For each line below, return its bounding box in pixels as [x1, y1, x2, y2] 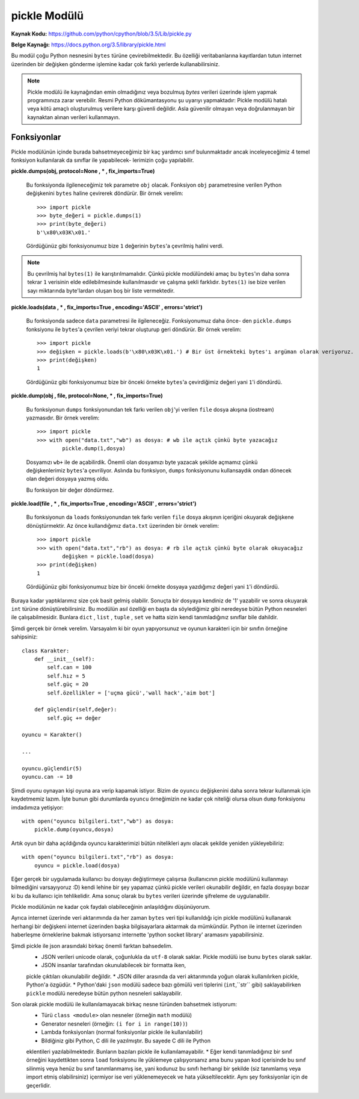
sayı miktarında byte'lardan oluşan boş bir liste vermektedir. [27, 286, 175, 294]
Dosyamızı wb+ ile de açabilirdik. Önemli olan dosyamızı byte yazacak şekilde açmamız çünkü [26, 458, 258, 466]
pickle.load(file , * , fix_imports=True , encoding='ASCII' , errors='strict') [11, 500, 197, 507]
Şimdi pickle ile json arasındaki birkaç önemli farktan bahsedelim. [11, 942, 173, 949]
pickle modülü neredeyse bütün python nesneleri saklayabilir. [26, 989, 183, 997]
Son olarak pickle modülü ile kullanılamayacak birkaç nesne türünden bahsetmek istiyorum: [11, 1001, 238, 1008]
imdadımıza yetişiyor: [11, 803, 64, 811]
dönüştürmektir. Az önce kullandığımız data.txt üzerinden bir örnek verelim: [26, 522, 219, 529]
